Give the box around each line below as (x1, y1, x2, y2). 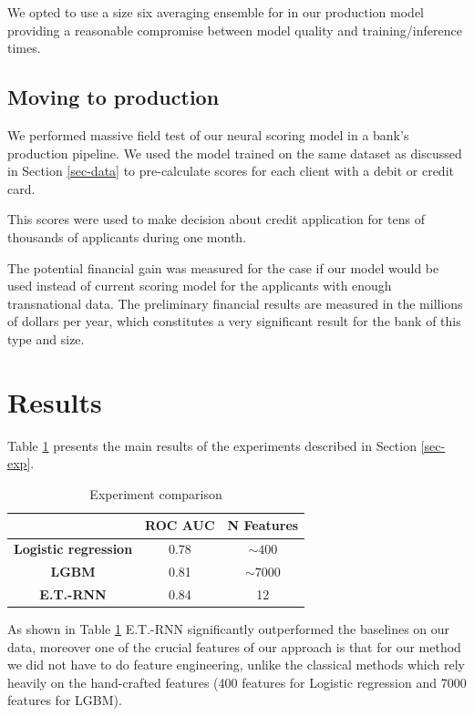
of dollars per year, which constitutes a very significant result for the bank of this (7, 312, 461, 331)
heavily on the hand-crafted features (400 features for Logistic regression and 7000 (7, 672, 467, 691)
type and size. (7, 329, 85, 348)
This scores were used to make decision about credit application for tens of (7, 210, 425, 229)
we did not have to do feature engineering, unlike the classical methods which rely (7, 655, 465, 674)
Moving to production (7, 83, 220, 111)
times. (7, 38, 41, 57)
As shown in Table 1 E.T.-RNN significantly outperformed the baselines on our (7, 619, 450, 639)
